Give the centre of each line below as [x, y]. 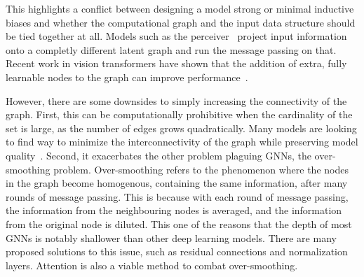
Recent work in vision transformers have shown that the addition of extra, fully [176, 63]
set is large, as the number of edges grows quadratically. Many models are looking [181, 128]
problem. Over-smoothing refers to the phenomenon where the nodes [201, 169]
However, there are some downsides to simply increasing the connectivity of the [176, 100]
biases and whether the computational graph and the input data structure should [181, 22]
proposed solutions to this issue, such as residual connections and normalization [177, 251]
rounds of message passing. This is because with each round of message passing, [177, 196]
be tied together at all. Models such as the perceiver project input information [176, 36]
